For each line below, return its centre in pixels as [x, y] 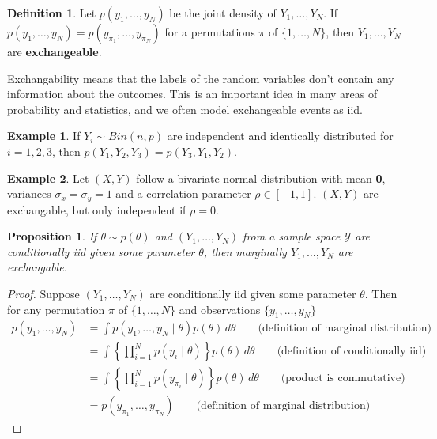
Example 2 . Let [48, 178]
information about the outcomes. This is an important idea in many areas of [192, 94]
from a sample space [292, 236]
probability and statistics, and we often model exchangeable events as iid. [185, 109]
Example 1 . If [44, 136]
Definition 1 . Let [52, 13]
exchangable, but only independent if [97, 209]
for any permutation [56, 309]
